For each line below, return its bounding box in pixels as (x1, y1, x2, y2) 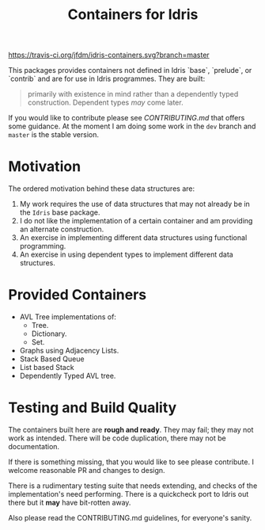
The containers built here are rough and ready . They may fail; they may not (8, 425, 254, 434)
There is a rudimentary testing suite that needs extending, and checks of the (8, 481, 258, 490)
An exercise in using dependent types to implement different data (19, 250, 233, 259)
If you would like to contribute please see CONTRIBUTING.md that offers (8, 113, 245, 123)
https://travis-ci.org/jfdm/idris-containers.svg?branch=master (8, 50, 210, 60)
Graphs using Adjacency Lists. (19, 346, 119, 356)
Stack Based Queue (19, 354, 85, 364)
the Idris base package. (19, 208, 100, 217)
